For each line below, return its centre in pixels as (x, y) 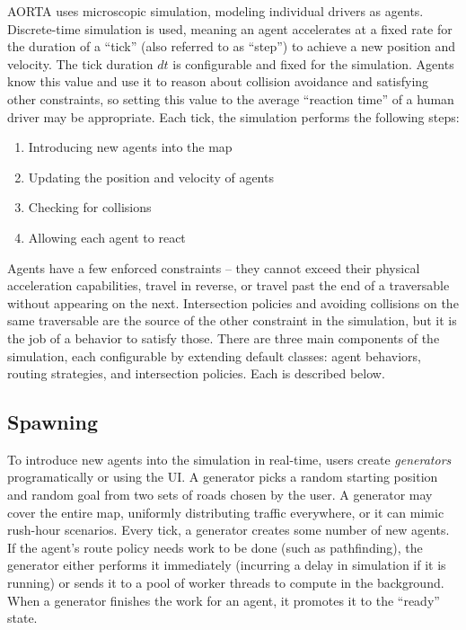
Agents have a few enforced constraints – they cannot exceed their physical (214, 267)
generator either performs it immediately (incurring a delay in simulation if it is (227, 565)
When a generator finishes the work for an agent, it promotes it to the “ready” (224, 600)
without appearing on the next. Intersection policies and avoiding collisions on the (233, 302)
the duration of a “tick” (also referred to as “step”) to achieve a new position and (231, 46)
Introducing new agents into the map (130, 147)
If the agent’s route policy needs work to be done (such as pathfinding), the (215, 547)
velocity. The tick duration (80, 63)
